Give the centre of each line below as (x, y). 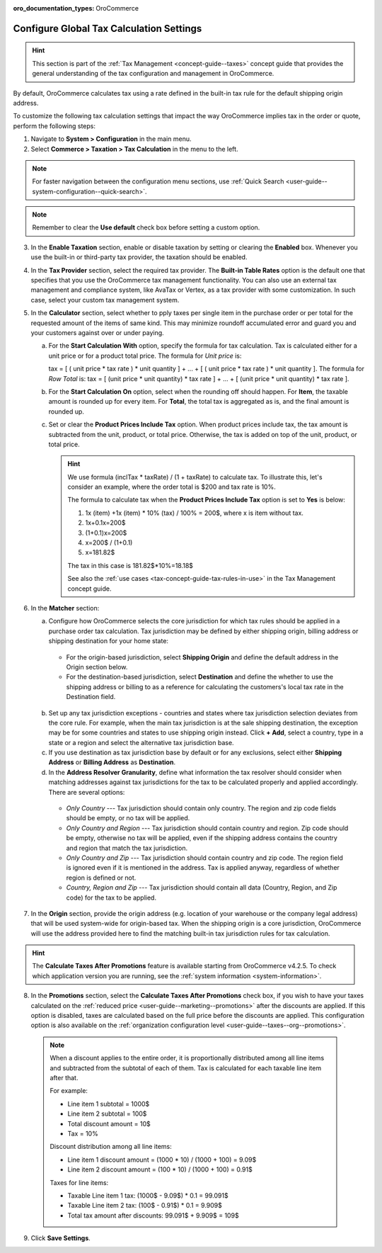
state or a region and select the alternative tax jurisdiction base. (141, 742)
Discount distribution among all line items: (111, 1147)
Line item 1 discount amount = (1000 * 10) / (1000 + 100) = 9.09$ (162, 1160)
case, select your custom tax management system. (105, 300)
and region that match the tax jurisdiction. (127, 848)
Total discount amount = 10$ (109, 1123)
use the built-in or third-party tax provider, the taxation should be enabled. (139, 257)
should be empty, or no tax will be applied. (128, 818)
